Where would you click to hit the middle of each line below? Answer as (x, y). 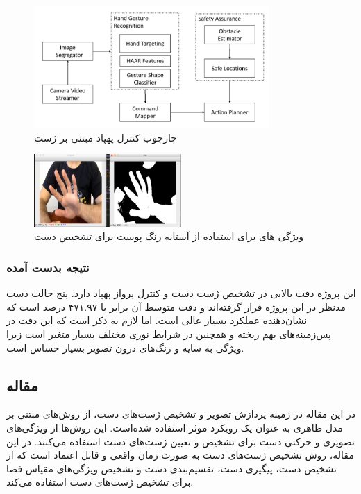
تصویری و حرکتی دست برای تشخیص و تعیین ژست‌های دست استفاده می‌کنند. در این (180, 441)
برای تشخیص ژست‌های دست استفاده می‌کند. (100, 482)
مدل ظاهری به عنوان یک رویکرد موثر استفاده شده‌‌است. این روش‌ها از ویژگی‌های (175, 428)
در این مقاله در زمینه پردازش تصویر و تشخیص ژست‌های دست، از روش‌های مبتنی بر (181, 414)
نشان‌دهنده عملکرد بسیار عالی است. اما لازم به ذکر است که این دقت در (157, 320)
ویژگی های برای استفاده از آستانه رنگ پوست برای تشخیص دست (169, 236)
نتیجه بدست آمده (48, 267)
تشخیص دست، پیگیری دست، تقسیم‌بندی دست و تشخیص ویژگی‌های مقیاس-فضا (171, 468)
